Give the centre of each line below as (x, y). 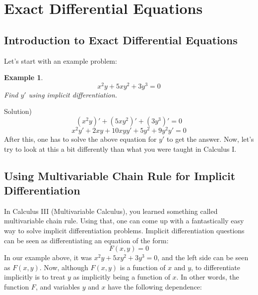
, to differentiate (216, 267)
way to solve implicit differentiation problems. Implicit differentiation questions (124, 231)
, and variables (58, 287)
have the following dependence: (155, 287)
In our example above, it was (48, 257)
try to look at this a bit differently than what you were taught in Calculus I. (120, 148)
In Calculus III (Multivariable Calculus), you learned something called (111, 211)
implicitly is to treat (35, 277)
